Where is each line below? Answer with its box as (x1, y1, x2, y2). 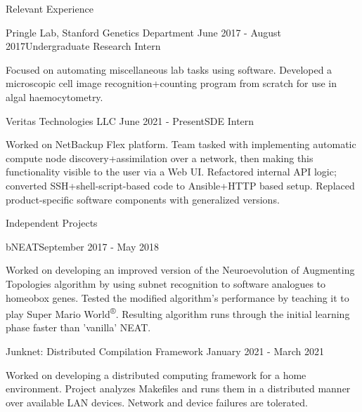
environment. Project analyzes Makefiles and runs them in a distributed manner (6, 381, 351, 396)
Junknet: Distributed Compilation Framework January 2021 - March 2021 (6, 343, 324, 358)
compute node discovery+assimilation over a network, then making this (6, 150, 313, 165)
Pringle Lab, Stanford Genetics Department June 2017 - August (6, 25, 282, 39)
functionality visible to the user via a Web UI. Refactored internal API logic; (6, 164, 337, 179)
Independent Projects (6, 215, 98, 230)
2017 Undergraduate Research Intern (6, 39, 161, 53)
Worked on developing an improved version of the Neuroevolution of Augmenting (6, 263, 355, 277)
